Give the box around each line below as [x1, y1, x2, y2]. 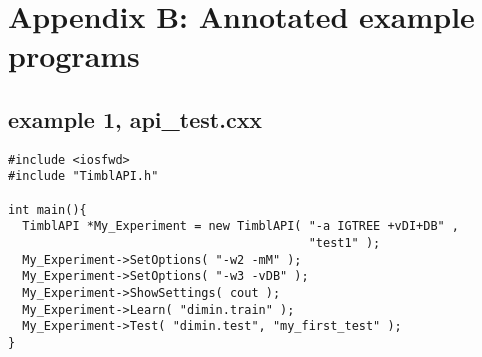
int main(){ [8, 202, 87, 217]
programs [8, 35, 140, 76]
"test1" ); [308, 236, 381, 251]
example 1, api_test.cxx [8, 103, 263, 134]
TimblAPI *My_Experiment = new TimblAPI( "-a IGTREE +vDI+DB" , [22, 219, 460, 234]
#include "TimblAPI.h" [8, 169, 159, 184]
